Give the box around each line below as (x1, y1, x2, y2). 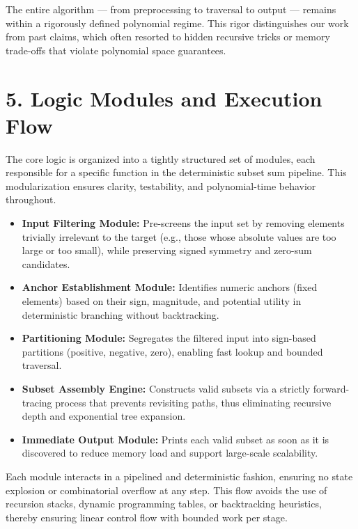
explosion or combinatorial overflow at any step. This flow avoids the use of (6, 482, 327, 497)
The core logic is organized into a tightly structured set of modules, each (6, 151, 316, 166)
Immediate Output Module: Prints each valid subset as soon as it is (22, 432, 329, 446)
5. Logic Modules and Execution (6, 84, 322, 112)
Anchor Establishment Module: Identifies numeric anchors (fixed (22, 280, 318, 294)
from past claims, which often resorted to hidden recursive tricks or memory (6, 29, 330, 44)
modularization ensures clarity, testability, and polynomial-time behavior (6, 178, 316, 193)
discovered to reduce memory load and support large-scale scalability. (22, 445, 318, 460)
